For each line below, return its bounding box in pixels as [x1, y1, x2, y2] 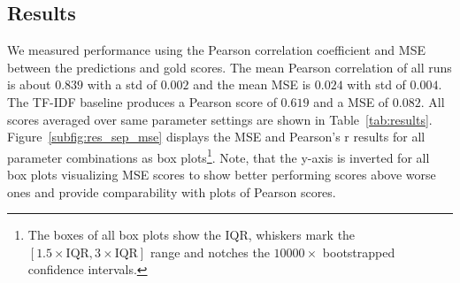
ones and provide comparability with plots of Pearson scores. [7, 182, 336, 201]
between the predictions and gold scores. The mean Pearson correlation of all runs [7, 57, 452, 76]
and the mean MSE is [193, 75, 311, 94]
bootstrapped [322, 242, 395, 261]
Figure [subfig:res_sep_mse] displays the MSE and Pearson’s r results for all [7, 127, 425, 146]
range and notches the [149, 242, 270, 261]
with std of [347, 75, 406, 94]
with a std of [87, 75, 157, 94]
